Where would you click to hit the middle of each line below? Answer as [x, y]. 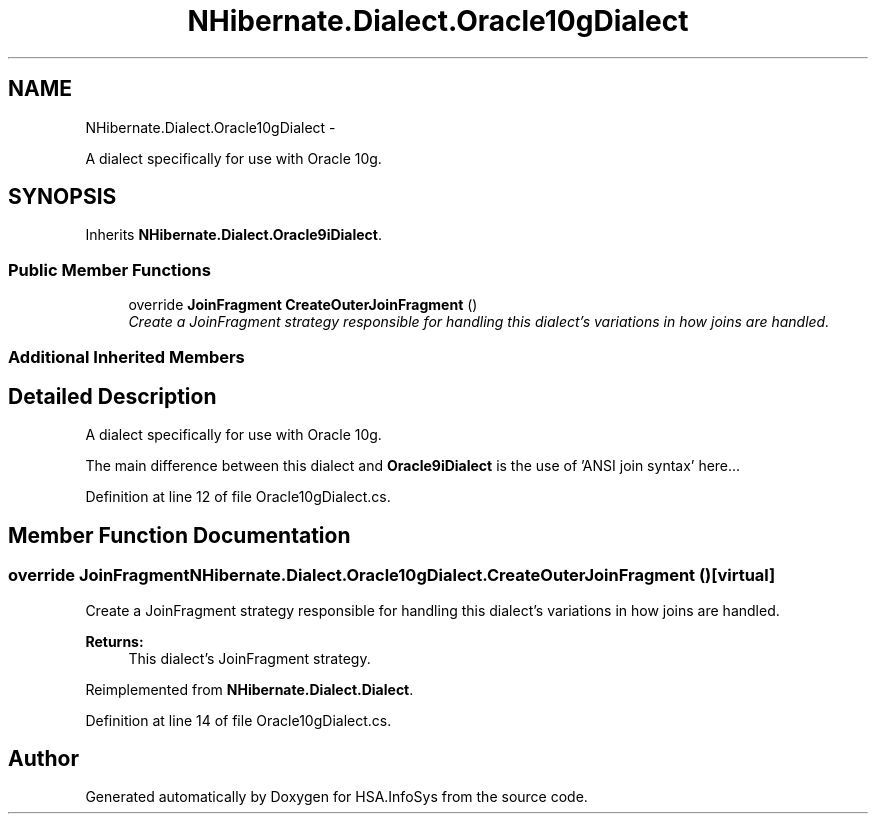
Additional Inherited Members [126, 356]
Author [43, 759]
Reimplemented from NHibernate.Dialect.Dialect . [249, 689]
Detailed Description [112, 396]
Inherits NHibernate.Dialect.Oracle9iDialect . [234, 235]
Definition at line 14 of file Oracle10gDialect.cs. [238, 720]
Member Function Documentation [179, 535]
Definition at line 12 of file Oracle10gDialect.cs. [238, 497]
